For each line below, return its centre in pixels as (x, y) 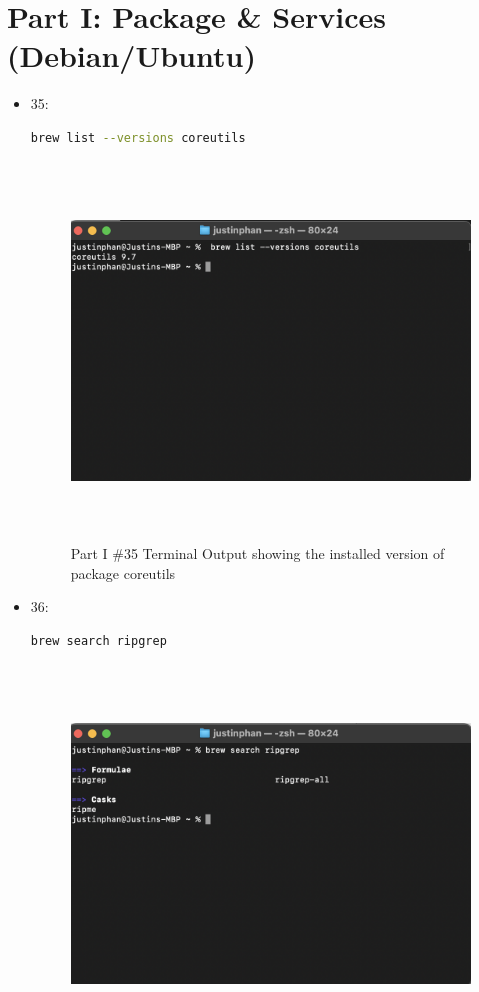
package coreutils (123, 572)
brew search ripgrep (98, 640)
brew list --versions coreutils (138, 137)
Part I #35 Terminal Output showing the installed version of (257, 553)
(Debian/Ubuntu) (131, 55)
